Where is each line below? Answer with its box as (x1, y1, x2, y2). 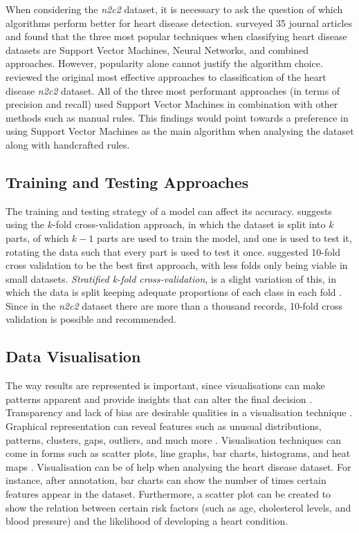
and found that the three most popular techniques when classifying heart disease (6, 29, 347, 44)
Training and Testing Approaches (6, 171, 249, 192)
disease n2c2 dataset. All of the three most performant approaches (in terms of (6, 83, 340, 97)
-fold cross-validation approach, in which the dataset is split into (53, 217, 326, 232)
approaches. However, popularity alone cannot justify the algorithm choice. (6, 56, 323, 71)
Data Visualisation (6, 346, 141, 367)
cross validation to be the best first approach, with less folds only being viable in (6, 258, 348, 272)
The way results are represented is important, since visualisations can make (6, 378, 325, 393)
